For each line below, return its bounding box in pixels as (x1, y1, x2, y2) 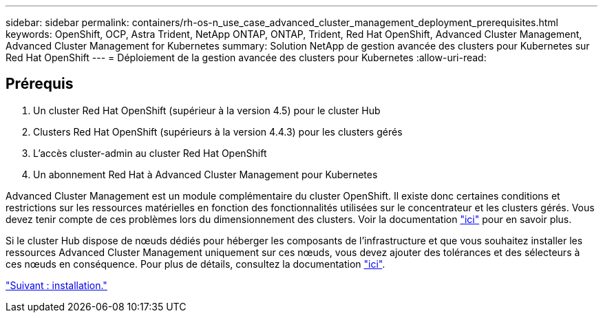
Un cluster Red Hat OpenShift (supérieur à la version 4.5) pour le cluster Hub (33, 104, 381, 116)
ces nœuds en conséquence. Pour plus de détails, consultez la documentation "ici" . (6, 257, 385, 270)
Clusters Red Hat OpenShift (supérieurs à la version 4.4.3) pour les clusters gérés (33, 125, 403, 138)
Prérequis (6, 75, 74, 93)
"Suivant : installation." (6, 279, 107, 291)
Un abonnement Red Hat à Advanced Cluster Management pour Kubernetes (33, 168, 378, 180)
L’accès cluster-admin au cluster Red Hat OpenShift (33, 147, 267, 159)
